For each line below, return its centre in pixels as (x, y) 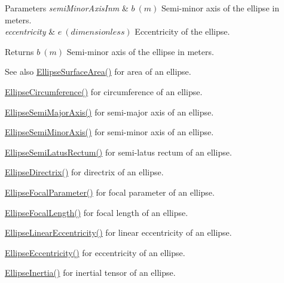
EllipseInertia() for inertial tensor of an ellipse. (90, 273)
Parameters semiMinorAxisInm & (67, 8)
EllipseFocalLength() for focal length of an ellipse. (97, 212)
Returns (19, 51)
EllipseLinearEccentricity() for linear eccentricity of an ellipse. (118, 232)
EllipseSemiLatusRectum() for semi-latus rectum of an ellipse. (118, 152)
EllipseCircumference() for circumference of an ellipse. (104, 91)
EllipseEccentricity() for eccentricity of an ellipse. (95, 252)
